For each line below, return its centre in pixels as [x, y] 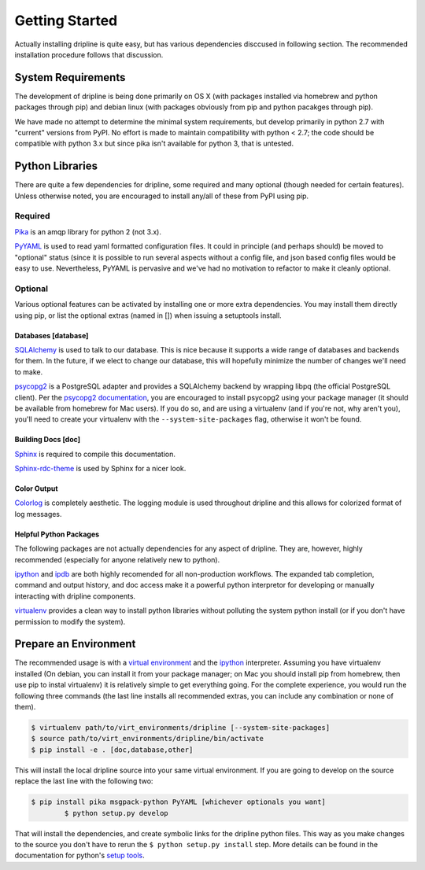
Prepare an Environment [75, 644]
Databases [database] [52, 335]
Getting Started [66, 20]
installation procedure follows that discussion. [89, 54]
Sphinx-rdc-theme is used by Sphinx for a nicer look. [100, 469]
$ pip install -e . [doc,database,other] [112, 750]
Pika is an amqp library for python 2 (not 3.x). [88, 231]
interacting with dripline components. [75, 596]
